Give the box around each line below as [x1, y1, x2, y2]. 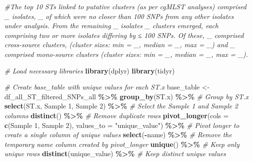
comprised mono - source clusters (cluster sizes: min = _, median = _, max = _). [4, 49, 248, 59]
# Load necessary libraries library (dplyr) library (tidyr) [4, 65, 175, 75]
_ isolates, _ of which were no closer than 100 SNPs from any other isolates [4, 11, 234, 21]
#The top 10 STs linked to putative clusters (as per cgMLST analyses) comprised [4, 1, 247, 11]
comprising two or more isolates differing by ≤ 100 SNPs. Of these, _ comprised [4, 30, 244, 40]
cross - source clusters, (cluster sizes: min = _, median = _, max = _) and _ [4, 39, 235, 50]
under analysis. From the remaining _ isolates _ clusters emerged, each [4, 20, 218, 31]
